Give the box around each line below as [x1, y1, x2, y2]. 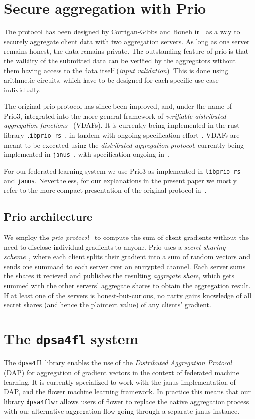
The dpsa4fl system [4, 329, 139, 349]
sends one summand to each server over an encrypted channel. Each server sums [4, 261, 246, 271]
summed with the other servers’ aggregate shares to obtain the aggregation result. [4, 280, 251, 291]
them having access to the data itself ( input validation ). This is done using [4, 65, 228, 75]
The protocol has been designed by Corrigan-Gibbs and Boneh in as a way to [4, 27, 240, 37]
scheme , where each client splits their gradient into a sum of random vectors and [4, 251, 251, 262]
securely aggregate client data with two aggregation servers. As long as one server [4, 36, 250, 46]
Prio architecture [4, 209, 93, 224]
